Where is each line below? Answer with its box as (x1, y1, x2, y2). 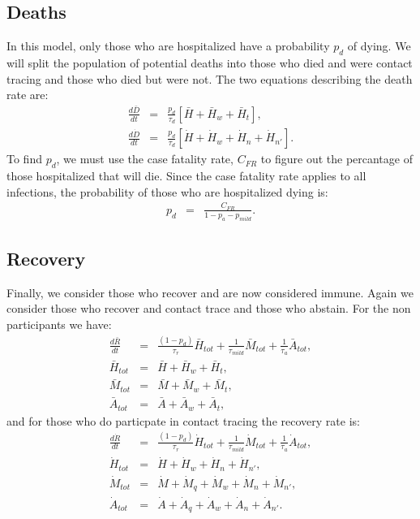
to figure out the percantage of (260, 150, 413, 167)
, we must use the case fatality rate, (56, 150, 234, 167)
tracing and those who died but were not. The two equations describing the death (6, 70, 413, 87)
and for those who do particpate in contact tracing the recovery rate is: (6, 412, 360, 429)
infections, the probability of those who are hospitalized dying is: (6, 183, 328, 200)
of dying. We (347, 37, 411, 54)
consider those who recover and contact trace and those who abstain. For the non (6, 300, 411, 317)
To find (6, 150, 42, 167)
